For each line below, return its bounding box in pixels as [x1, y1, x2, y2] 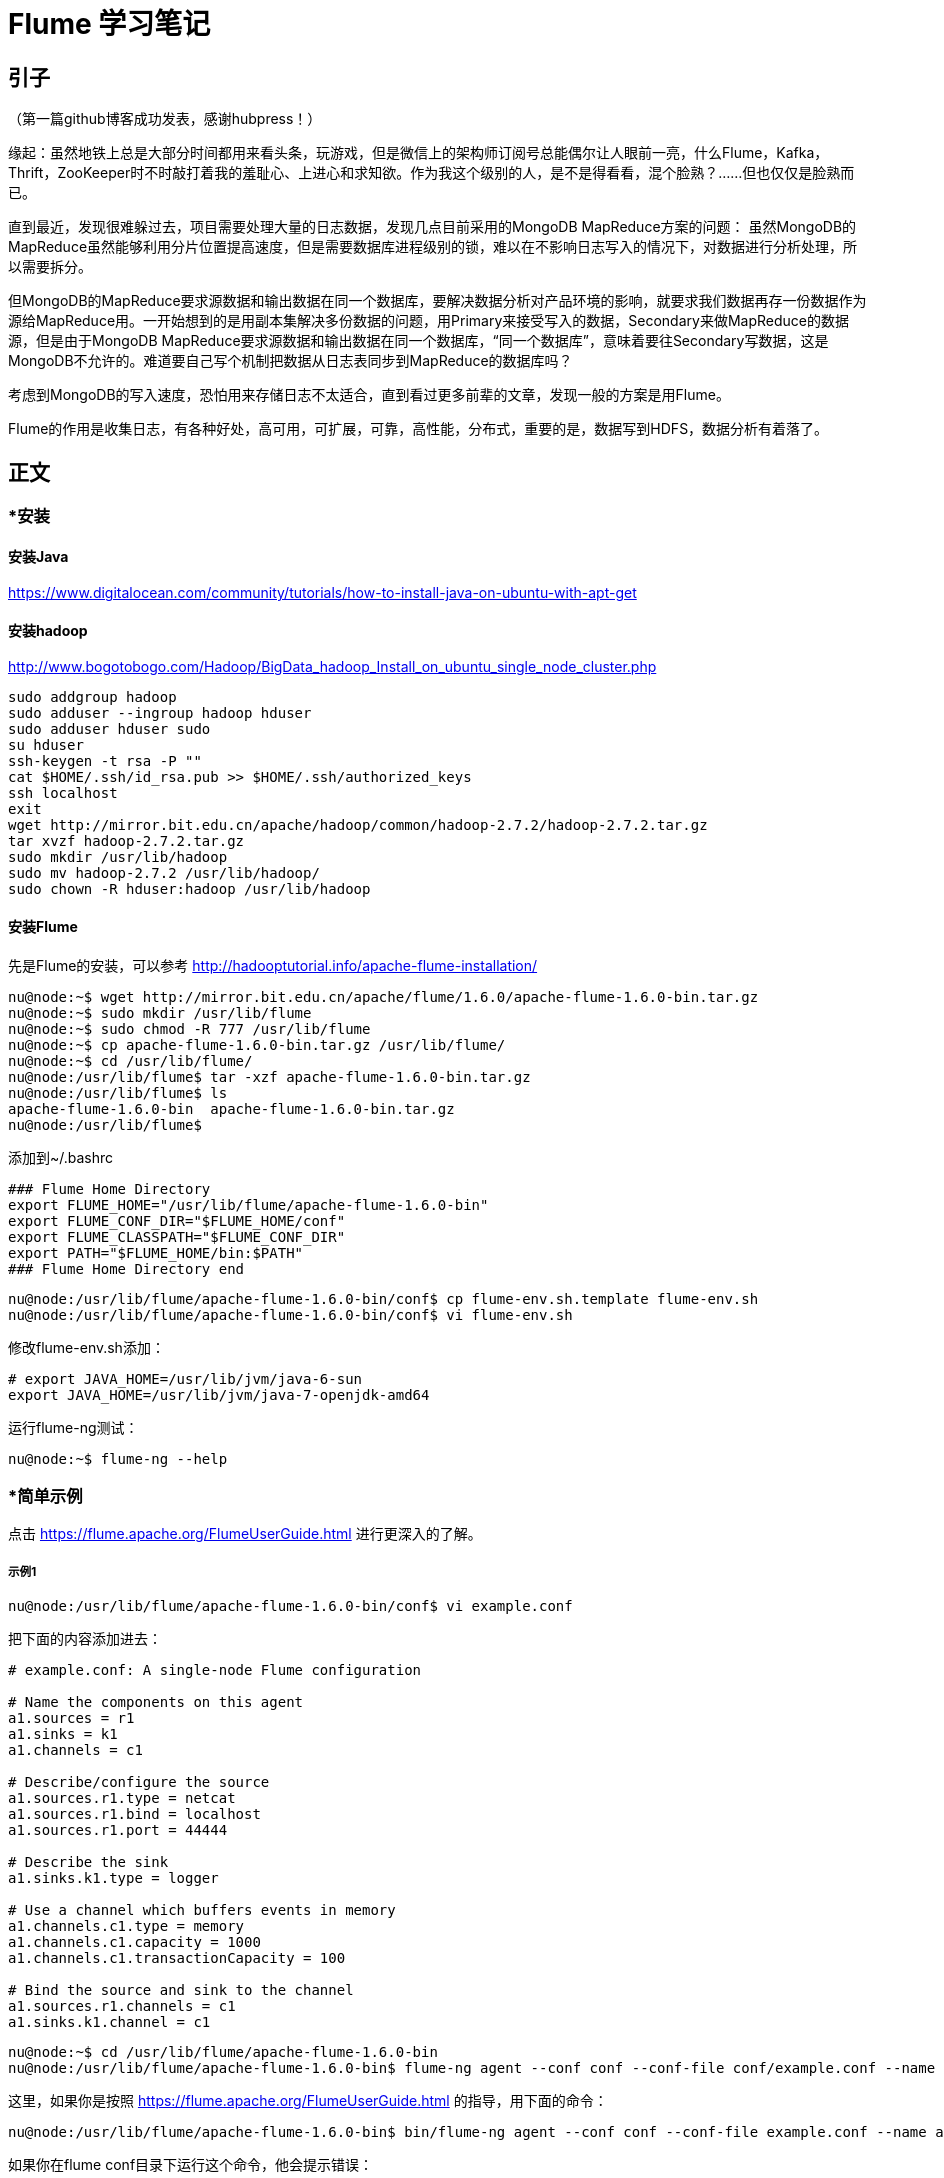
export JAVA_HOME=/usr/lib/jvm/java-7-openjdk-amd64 [8, 1386, 430, 1403]
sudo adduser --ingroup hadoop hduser [8, 705, 312, 722]
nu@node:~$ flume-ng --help [8, 1450, 228, 1467]
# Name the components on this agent [8, 1694, 304, 1711]
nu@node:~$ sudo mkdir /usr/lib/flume [8, 1004, 312, 1021]
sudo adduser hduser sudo [8, 721, 211, 738]
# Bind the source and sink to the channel [8, 1982, 354, 1999]
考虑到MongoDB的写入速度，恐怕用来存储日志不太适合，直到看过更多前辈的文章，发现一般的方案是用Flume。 [8, 386, 730, 404]
